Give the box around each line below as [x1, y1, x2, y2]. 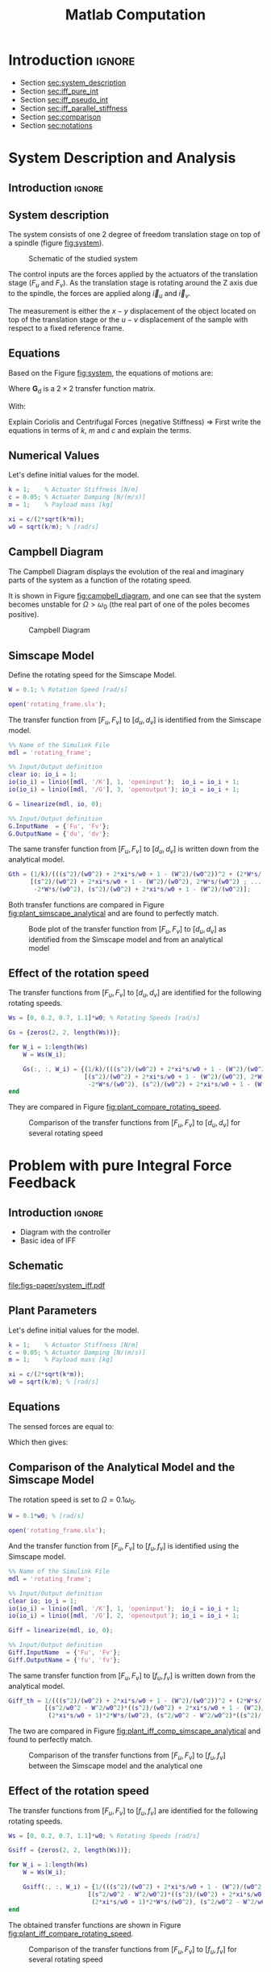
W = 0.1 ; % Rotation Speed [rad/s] [8, 686, 128, 694]
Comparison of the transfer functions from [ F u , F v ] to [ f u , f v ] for [28, 1944, 237, 1956]
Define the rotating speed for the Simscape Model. [8, 670, 177, 680]
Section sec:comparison [19, 111, 102, 122]
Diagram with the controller [19, 1228, 111, 1237]
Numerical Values [8, 448, 100, 462]
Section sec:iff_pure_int [19, 86, 99, 96]
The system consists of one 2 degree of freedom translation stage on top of [8, 230, 261, 240]
